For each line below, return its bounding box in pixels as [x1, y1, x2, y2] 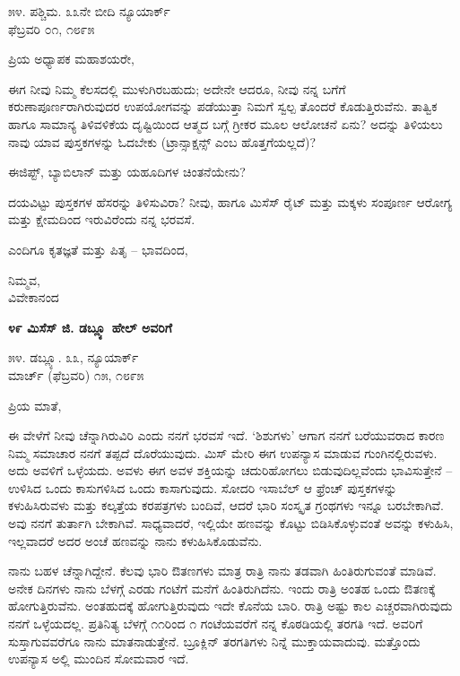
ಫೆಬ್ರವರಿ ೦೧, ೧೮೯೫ [8, 19, 95, 38]
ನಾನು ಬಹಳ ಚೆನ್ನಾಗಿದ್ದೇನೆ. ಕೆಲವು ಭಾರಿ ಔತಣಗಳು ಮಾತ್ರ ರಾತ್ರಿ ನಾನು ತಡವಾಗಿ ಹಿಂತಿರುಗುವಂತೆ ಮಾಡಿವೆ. [8, 561, 437, 580]
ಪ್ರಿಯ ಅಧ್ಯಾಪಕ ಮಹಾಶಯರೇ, [8, 49, 135, 68]
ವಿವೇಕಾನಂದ [8, 288, 59, 307]
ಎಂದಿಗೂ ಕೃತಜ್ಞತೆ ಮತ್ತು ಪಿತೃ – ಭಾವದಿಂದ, [8, 239, 188, 258]
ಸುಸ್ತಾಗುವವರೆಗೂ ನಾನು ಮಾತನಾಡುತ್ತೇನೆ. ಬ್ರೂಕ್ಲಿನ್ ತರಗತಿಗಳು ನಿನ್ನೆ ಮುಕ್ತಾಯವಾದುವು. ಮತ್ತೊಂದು [8, 631, 421, 650]
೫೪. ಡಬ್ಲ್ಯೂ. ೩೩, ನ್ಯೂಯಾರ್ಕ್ [8, 348, 139, 367]
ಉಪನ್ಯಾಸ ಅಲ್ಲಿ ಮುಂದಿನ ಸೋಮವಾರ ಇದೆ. [8, 649, 189, 668]
